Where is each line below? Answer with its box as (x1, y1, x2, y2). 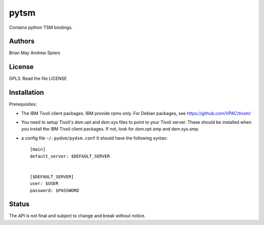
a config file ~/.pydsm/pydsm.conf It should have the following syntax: (21, 135, 168, 141)
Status (9, 200, 30, 208)
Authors (9, 37, 35, 45)
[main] (30, 147, 46, 152)
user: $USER (30, 181, 59, 186)
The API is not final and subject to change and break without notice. (9, 213, 146, 219)
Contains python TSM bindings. (9, 24, 73, 30)
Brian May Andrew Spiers (9, 50, 61, 56)
